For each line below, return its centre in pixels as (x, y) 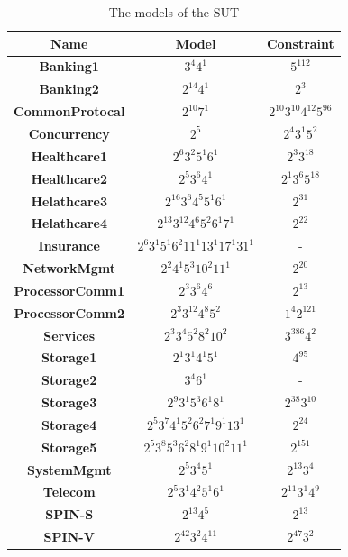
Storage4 (69, 424)
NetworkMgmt (69, 268)
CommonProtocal (69, 111)
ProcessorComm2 (69, 312)
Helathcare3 (69, 201)
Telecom (69, 492)
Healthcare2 (69, 178)
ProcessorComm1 (69, 290)
